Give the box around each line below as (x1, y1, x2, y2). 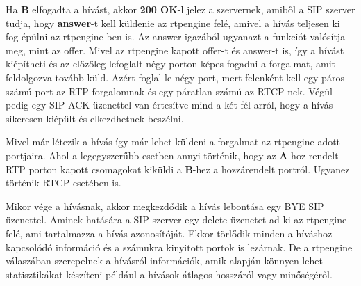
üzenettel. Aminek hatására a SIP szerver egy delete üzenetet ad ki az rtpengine (6, 212, 347, 227)
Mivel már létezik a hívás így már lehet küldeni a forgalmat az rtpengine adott (6, 134, 341, 149)
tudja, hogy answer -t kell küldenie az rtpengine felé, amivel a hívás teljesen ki (6, 15, 340, 30)
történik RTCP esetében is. (6, 175, 121, 190)
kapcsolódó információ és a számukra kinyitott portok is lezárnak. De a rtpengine (6, 239, 353, 254)
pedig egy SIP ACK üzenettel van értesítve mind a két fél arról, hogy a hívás (6, 97, 333, 112)
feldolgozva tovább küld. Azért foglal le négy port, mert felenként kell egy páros (6, 70, 344, 84)
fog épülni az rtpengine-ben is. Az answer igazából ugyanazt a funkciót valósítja (6, 29, 346, 44)
